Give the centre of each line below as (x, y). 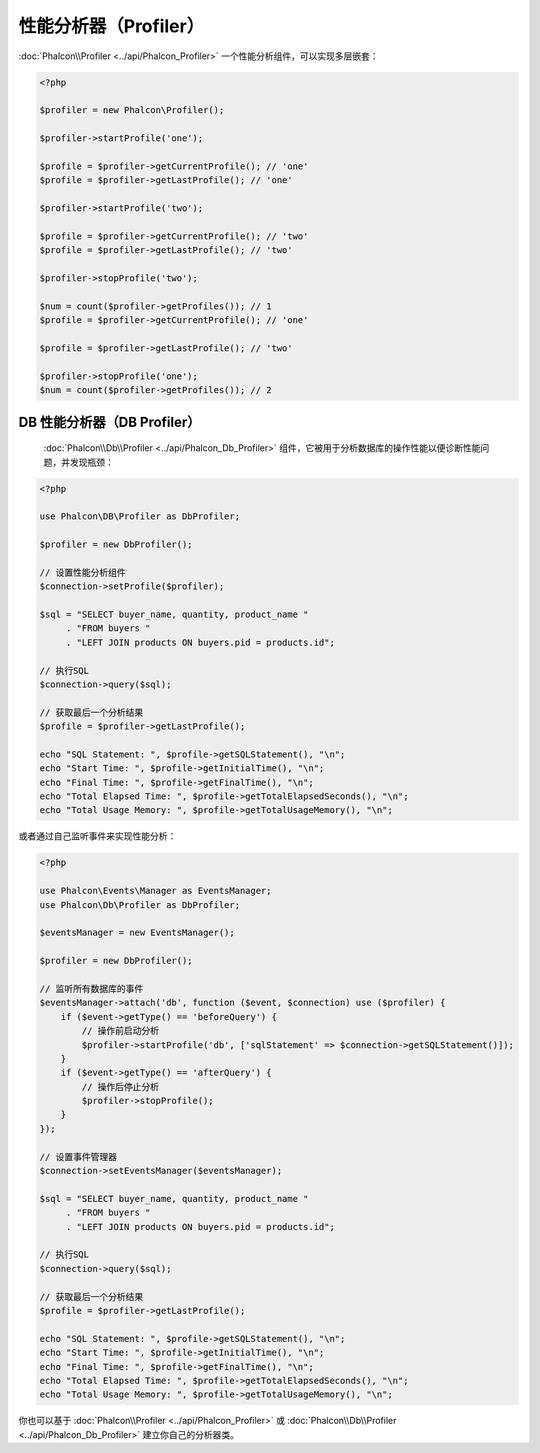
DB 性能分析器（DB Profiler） (109, 421)
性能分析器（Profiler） (111, 26)
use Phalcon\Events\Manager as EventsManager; (155, 891)
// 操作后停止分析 (120, 1086)
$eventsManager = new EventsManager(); (137, 933)
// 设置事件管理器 (78, 1156)
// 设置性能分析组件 (82, 572)
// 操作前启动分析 (120, 1031)
